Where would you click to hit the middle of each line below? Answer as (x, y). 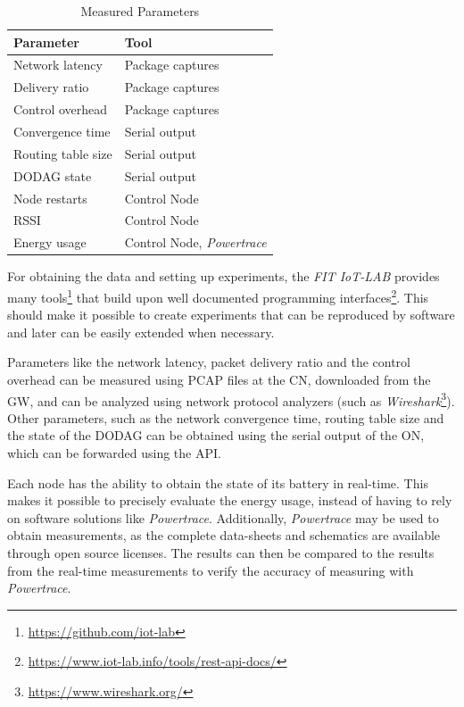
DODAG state (53, 175)
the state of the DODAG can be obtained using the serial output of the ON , (216, 435)
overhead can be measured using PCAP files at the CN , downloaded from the (219, 379)
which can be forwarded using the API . (114, 452)
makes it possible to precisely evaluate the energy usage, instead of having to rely (230, 500)
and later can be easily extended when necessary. (141, 332)
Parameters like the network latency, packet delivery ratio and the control (209, 362)
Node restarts (50, 198)
